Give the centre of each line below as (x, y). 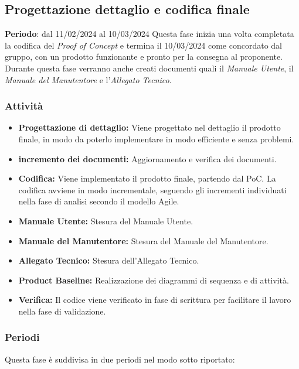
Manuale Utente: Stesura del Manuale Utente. (106, 221)
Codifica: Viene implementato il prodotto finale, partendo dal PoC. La (147, 178)
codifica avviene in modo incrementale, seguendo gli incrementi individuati (152, 189)
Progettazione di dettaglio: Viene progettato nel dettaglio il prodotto (149, 127)
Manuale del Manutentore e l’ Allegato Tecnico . (88, 79)
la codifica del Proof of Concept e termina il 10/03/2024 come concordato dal (143, 45)
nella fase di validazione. (62, 311)
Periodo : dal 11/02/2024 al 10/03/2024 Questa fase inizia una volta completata (149, 34)
